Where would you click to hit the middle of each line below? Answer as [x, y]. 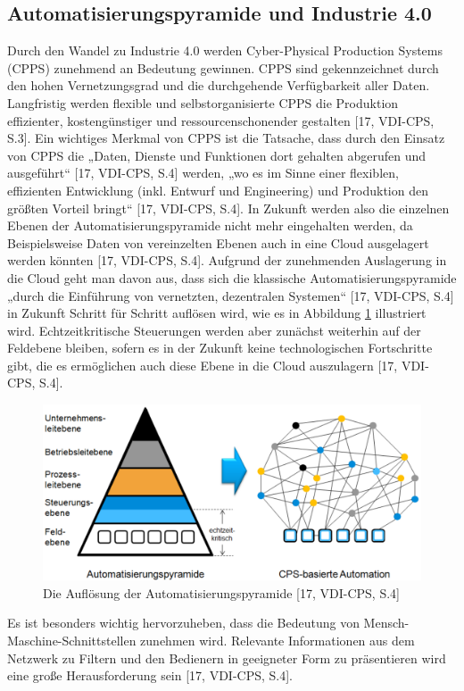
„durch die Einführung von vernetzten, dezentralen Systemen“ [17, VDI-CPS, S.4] [231, 295]
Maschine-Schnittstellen [72, 640]
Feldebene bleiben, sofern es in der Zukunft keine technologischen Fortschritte [220, 348]
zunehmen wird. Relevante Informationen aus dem [278, 640]
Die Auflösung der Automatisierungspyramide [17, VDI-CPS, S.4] [221, 592]
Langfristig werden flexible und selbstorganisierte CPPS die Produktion [203, 102]
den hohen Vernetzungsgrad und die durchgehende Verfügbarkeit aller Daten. [219, 85]
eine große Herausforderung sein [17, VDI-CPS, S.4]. [150, 675]
